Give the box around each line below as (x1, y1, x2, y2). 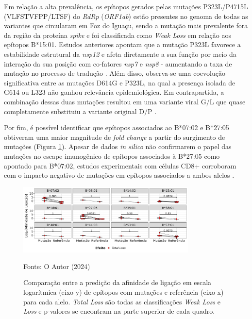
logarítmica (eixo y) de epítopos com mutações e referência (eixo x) (23, 286, 224, 297)
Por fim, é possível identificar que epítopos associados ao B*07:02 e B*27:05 (4, 122, 229, 133)
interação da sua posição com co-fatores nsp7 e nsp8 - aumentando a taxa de (4, 58, 232, 68)
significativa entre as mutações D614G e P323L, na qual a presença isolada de (4, 77, 235, 87)
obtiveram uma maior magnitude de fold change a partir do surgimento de (4, 132, 225, 142)
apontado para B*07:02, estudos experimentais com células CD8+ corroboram (4, 160, 236, 170)
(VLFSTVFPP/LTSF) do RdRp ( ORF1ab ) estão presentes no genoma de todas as (4, 11, 248, 21)
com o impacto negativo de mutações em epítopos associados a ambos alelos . (4, 170, 235, 180)
